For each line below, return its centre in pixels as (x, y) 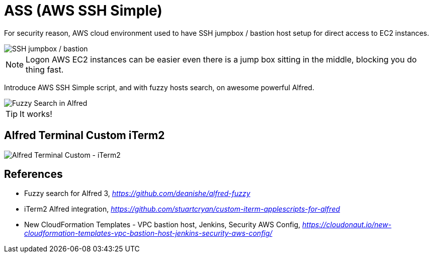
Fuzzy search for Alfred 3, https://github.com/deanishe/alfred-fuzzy (137, 194)
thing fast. (45, 69)
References (33, 174)
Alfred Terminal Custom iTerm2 (84, 136)
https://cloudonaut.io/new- (347, 225)
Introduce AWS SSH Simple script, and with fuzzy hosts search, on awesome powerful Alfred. (159, 87)
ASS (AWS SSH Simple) (83, 11)
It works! (36, 114)
